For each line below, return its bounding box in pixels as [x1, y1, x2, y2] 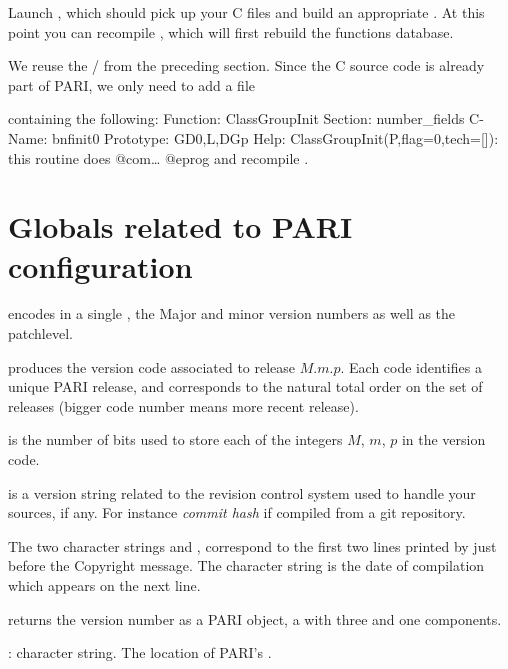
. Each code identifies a [340, 356, 482, 377]
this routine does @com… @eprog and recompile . [8, 147, 309, 168]
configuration [8, 245, 193, 286]
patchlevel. [8, 323, 73, 344]
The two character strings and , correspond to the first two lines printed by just [8, 535, 497, 556]
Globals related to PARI [8, 206, 353, 247]
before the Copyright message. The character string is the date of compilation [8, 555, 485, 576]
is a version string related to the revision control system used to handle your [8, 482, 476, 503]
